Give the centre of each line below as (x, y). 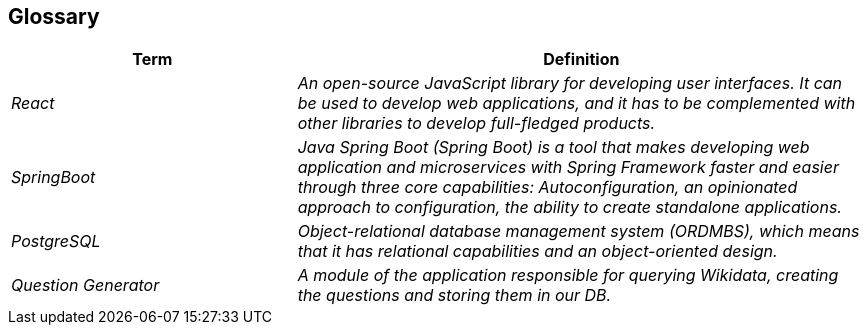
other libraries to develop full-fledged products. (476, 123)
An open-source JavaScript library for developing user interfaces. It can (570, 83)
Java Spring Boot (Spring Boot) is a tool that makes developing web (553, 147)
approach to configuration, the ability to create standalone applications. (569, 207)
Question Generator (85, 285)
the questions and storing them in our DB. (454, 295)
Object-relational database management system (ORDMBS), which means (578, 231)
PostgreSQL (56, 241)
